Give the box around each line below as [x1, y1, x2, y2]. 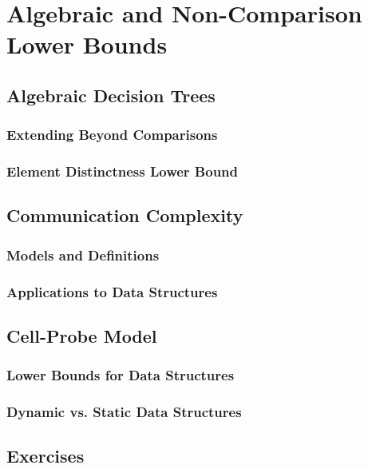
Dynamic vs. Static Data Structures [6, 402, 242, 422]
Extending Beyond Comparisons [6, 125, 218, 145]
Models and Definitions [6, 244, 160, 264]
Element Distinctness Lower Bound [6, 161, 239, 181]
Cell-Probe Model [6, 323, 157, 348]
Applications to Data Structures [6, 281, 218, 301]
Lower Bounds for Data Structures [6, 365, 235, 385]
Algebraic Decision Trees [6, 82, 216, 107]
